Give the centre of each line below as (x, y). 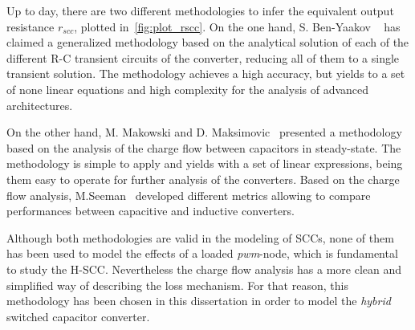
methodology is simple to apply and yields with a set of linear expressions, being (205, 163)
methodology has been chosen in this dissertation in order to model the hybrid (199, 301)
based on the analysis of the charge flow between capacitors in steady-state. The (204, 147)
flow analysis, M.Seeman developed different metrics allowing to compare (189, 195)
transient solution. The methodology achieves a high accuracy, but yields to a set (206, 73)
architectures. (40, 105)
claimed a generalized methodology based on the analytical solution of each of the (208, 42)
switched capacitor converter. (78, 316)
